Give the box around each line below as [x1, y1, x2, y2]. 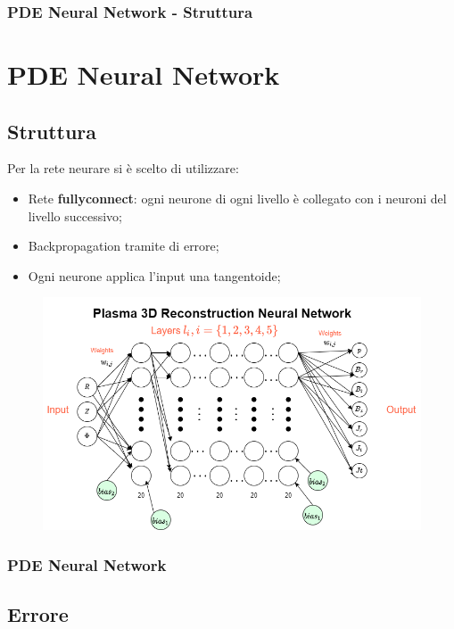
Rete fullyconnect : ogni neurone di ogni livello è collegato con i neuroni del [28, 189, 447, 208]
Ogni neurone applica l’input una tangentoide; [28, 266, 281, 285]
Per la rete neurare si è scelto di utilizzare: [7, 159, 239, 178]
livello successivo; [28, 206, 123, 225]
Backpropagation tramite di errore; [28, 236, 219, 255]
